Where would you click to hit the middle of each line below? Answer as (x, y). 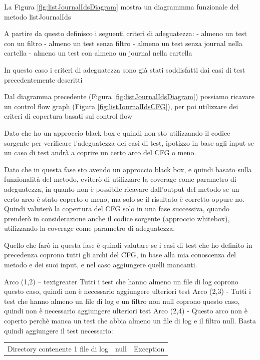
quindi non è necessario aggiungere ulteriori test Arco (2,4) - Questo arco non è (126, 311)
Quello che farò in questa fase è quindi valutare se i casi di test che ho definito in (128, 245)
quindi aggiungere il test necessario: (59, 330)
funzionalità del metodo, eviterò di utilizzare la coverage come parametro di (120, 179)
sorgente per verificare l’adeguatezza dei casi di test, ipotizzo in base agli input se (129, 142)
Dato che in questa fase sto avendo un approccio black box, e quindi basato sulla (128, 169)
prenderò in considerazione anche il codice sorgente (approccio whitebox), (117, 218)
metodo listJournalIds (38, 16)
